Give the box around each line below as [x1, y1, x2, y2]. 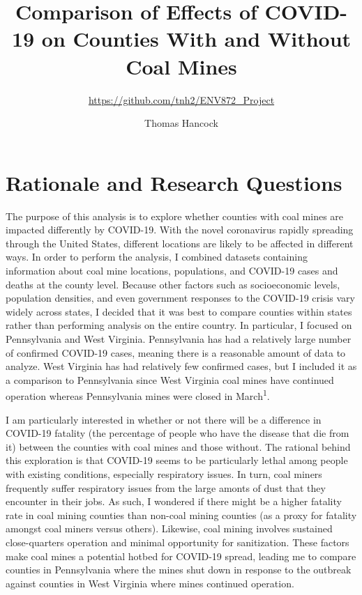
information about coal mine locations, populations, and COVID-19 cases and [6, 263, 338, 277]
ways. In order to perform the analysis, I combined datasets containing [6, 249, 308, 264]
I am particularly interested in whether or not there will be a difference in [6, 412, 322, 426]
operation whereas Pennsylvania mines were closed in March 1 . [6, 387, 270, 403]
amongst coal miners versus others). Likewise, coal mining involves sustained [6, 521, 333, 536]
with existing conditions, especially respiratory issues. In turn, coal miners [6, 466, 322, 481]
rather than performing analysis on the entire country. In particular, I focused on [6, 318, 352, 332]
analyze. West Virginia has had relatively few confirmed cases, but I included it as [6, 359, 357, 373]
